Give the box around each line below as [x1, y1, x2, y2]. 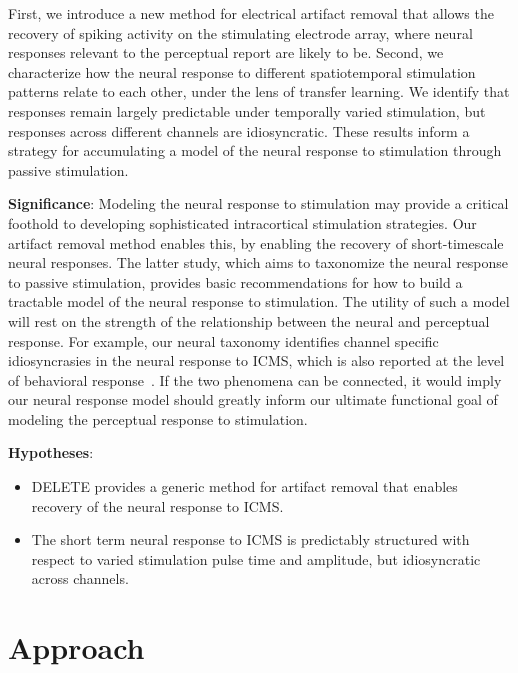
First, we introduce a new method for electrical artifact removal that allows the [8, 3, 494, 23]
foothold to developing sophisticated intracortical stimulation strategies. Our [8, 212, 477, 233]
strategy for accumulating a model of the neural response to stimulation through [8, 140, 502, 161]
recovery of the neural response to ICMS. [31, 495, 284, 516]
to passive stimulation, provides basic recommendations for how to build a [8, 271, 463, 292]
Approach [8, 627, 145, 668]
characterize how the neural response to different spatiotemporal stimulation [8, 61, 476, 82]
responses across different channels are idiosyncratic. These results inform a [8, 120, 470, 141]
